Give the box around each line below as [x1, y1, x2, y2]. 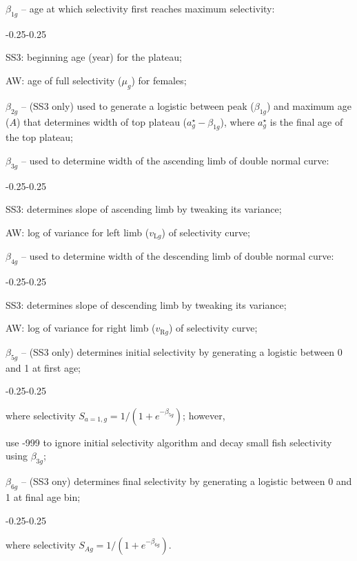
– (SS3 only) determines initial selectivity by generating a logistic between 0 [21, 344, 343, 359]
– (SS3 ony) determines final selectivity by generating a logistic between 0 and [21, 474, 352, 488]
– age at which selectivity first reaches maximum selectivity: [21, 1, 275, 15]
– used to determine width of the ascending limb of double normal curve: [21, 153, 329, 167]
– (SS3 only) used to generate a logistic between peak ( [21, 98, 254, 113]
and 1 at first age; [6, 360, 81, 374]
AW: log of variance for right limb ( [6, 321, 156, 335]
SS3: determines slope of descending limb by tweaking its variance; [6, 297, 287, 312]
